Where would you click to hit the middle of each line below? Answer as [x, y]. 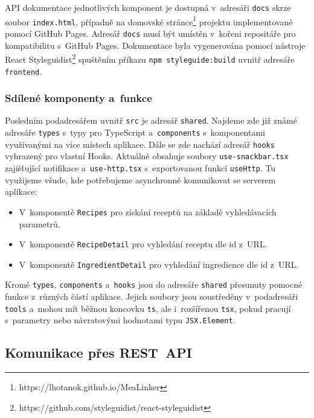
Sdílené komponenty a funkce [78, 98]
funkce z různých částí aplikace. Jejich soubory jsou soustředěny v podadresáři [152, 296]
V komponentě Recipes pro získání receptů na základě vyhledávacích [148, 211]
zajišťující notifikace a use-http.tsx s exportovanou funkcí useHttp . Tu [140, 168]
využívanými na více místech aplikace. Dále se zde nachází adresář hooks [140, 144]
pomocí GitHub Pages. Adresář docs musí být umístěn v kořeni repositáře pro [150, 33]
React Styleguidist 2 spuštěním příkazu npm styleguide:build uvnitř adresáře [150, 58]
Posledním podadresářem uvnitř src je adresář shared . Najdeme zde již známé [151, 120]
